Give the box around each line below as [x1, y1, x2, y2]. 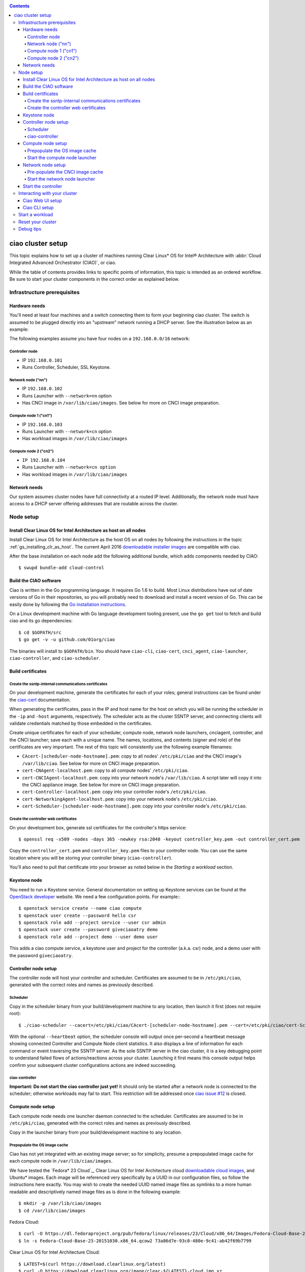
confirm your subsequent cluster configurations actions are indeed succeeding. [9, 1062, 176, 1068]
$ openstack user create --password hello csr [18, 912, 137, 918]
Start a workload [18, 212, 53, 218]
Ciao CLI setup [23, 204, 54, 211]
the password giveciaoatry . [9, 952, 73, 959]
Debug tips [18, 226, 42, 232]
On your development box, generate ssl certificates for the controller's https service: [9, 824, 187, 830]
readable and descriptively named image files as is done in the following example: [9, 1189, 181, 1195]
